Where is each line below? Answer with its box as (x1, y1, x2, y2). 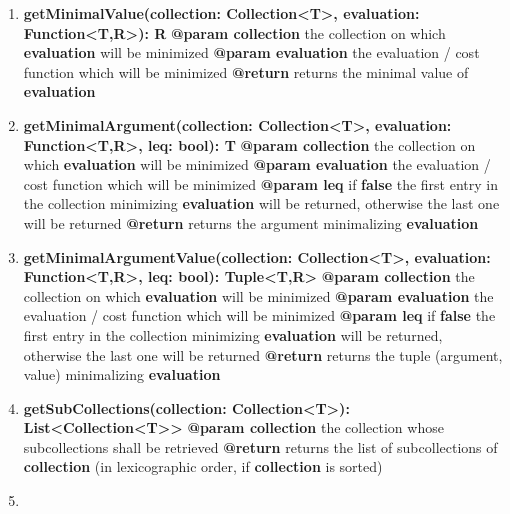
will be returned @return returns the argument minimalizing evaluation (23, 212, 479, 233)
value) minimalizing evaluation (23, 364, 221, 385)
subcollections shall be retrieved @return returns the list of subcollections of (23, 436, 498, 457)
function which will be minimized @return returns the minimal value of (23, 61, 469, 82)
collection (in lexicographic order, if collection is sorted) (23, 456, 383, 477)
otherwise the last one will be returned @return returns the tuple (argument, (23, 344, 503, 365)
